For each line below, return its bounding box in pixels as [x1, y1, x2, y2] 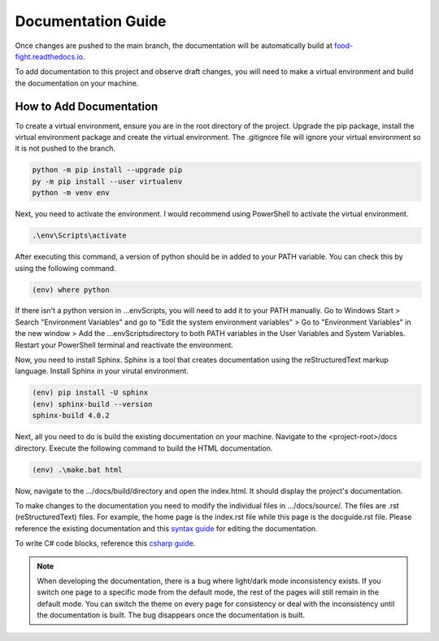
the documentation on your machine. [15, 78, 139, 88]
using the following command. [15, 263, 117, 273]
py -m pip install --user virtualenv [32, 177, 183, 186]
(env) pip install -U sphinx [32, 388, 149, 398]
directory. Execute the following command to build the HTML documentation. [15, 443, 273, 453]
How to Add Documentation [15, 99, 159, 113]
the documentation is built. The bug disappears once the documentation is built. [37, 610, 305, 620]
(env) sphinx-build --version [32, 399, 153, 408]
